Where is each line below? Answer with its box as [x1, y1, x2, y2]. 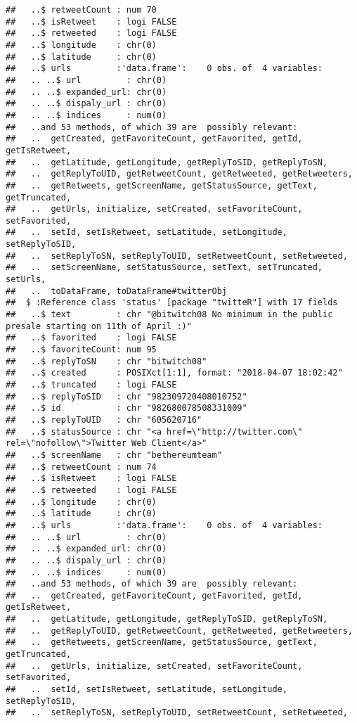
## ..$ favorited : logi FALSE [6, 333, 177, 343]
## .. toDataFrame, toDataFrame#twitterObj [6, 286, 227, 296]
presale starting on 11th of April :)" [6, 321, 192, 331]
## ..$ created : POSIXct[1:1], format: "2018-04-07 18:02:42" [6, 368, 343, 378]
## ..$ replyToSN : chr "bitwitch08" [6, 356, 207, 366]
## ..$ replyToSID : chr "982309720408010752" [6, 391, 247, 402]
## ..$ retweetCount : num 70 [6, 5, 157, 15]
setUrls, [6, 274, 46, 285]
